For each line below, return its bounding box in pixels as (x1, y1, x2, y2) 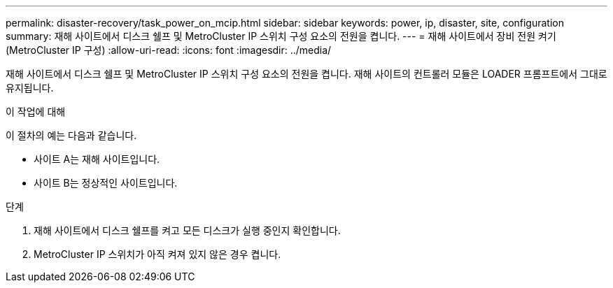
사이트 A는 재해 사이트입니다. (34, 153, 160, 165)
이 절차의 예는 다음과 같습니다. (6, 129, 137, 141)
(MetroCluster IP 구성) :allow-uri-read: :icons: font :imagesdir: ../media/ (6, 44, 332, 56)
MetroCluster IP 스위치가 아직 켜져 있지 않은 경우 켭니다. (34, 248, 281, 260)
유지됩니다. (6, 82, 54, 94)
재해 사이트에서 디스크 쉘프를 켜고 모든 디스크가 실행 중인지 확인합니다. (34, 224, 341, 236)
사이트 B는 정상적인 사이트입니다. (34, 177, 178, 189)
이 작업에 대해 (6, 106, 66, 117)
